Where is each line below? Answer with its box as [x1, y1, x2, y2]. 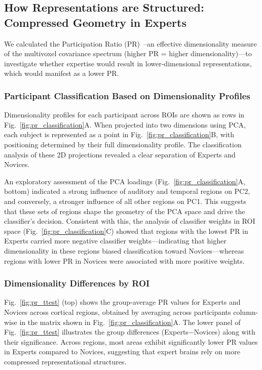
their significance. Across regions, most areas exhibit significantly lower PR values [4, 336, 258, 347]
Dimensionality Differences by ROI [4, 277, 150, 290]
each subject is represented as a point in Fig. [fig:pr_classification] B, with [4, 129, 235, 140]
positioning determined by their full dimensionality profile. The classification [4, 139, 242, 149]
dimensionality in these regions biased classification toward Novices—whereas [4, 245, 244, 256]
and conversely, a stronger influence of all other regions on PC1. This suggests [4, 195, 246, 206]
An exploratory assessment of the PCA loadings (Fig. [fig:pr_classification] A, [4, 176, 245, 186]
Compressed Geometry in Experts [4, 14, 186, 30]
